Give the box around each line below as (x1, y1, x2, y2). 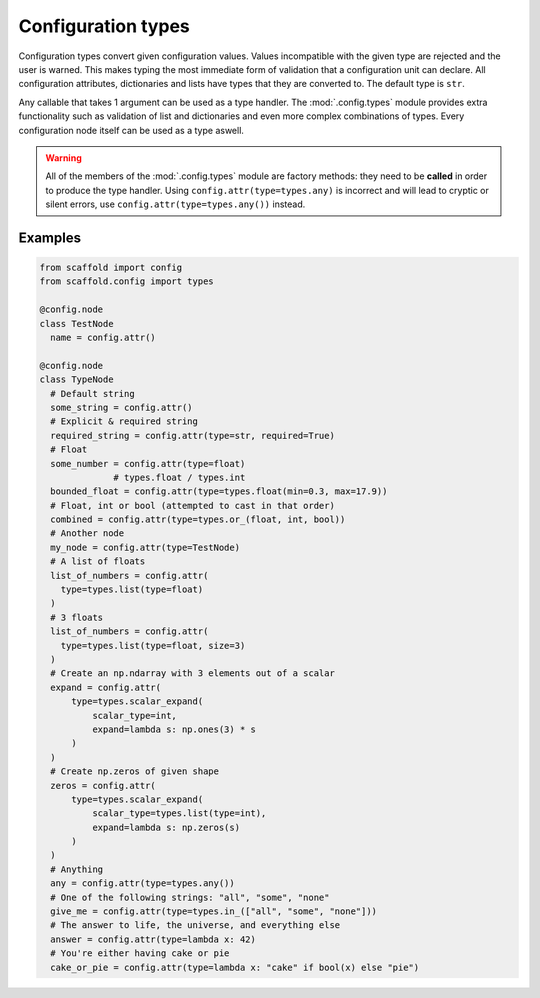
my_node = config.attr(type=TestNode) (50, 541, 240, 553)
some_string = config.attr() (50, 401, 194, 413)
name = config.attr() (50, 332, 157, 344)
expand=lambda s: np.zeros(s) (91, 821, 240, 833)
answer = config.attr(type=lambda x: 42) (50, 933, 257, 945)
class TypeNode (39, 374, 114, 385)
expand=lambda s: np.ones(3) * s (91, 723, 257, 735)
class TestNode (39, 318, 114, 329)
